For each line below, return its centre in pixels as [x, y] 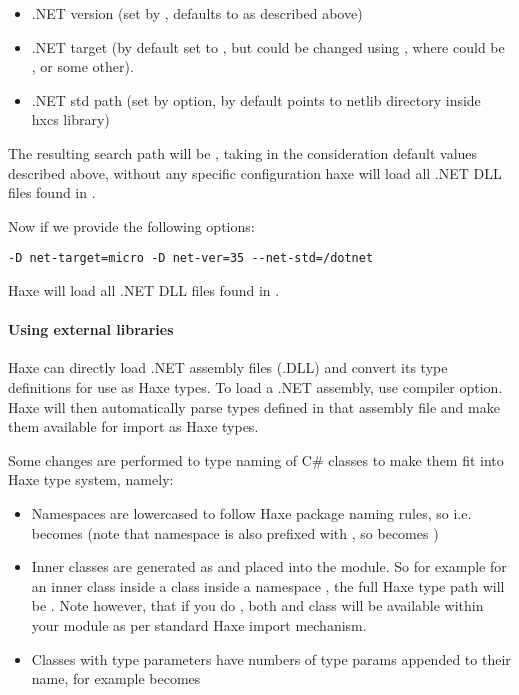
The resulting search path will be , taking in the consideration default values [243, 152]
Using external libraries [91, 329]
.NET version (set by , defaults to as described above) [197, 13]
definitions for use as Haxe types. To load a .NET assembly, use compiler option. [255, 386]
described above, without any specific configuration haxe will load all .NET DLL [255, 172]
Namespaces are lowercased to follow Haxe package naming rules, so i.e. [251, 512]
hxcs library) [70, 119]
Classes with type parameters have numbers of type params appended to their [271, 658]
